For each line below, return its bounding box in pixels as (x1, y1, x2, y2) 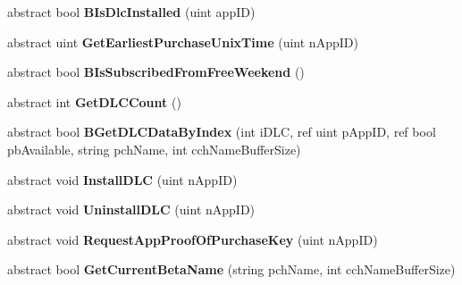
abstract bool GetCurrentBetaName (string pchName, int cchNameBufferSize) (7, 260, 456, 279)
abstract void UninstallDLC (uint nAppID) (7, 200, 256, 219)
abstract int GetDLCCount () (7, 92, 181, 111)
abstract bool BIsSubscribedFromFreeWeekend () (7, 63, 305, 81)
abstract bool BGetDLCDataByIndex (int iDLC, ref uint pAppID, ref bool (7, 122, 436, 141)
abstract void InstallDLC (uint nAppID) (7, 170, 238, 189)
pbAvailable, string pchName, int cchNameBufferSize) (7, 139, 301, 158)
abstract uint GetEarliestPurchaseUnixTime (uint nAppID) (7, 32, 358, 51)
